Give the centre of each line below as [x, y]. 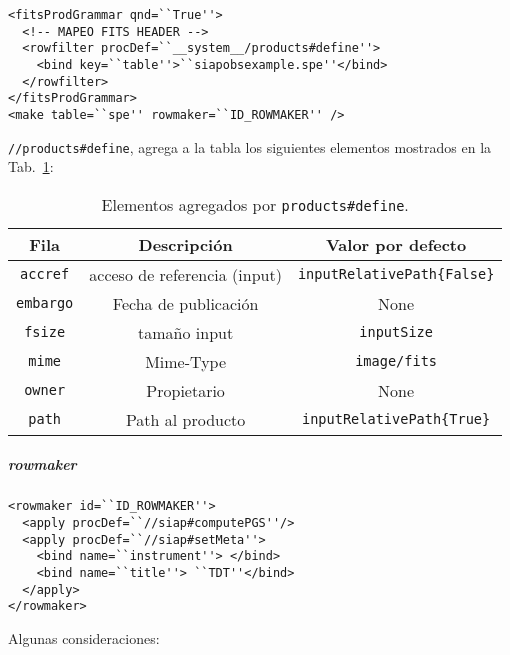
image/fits [396, 361]
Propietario [185, 390]
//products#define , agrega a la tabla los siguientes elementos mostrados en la [250, 146]
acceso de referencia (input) [185, 274]
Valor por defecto [396, 244]
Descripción [185, 244]
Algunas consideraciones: [84, 638]
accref [45, 274]
